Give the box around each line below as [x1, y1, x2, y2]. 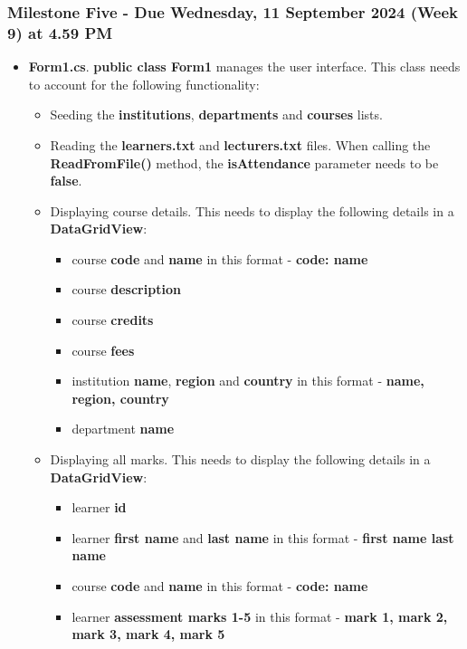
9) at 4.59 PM [7, 21, 113, 43]
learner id [71, 498, 127, 517]
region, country [71, 388, 169, 407]
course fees [71, 340, 135, 359]
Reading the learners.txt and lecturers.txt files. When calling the [50, 135, 431, 154]
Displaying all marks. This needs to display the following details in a [50, 450, 431, 469]
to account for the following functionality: [28, 74, 260, 93]
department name [71, 419, 175, 438]
